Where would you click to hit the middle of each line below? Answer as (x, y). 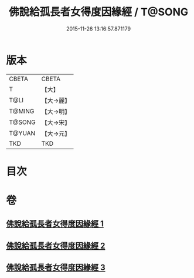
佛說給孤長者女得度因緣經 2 (56, 245)
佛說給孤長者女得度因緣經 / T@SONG (98, 12)
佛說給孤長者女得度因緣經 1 (55, 224)
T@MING (22, 111)
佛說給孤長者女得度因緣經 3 (56, 268)
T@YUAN (22, 133)
